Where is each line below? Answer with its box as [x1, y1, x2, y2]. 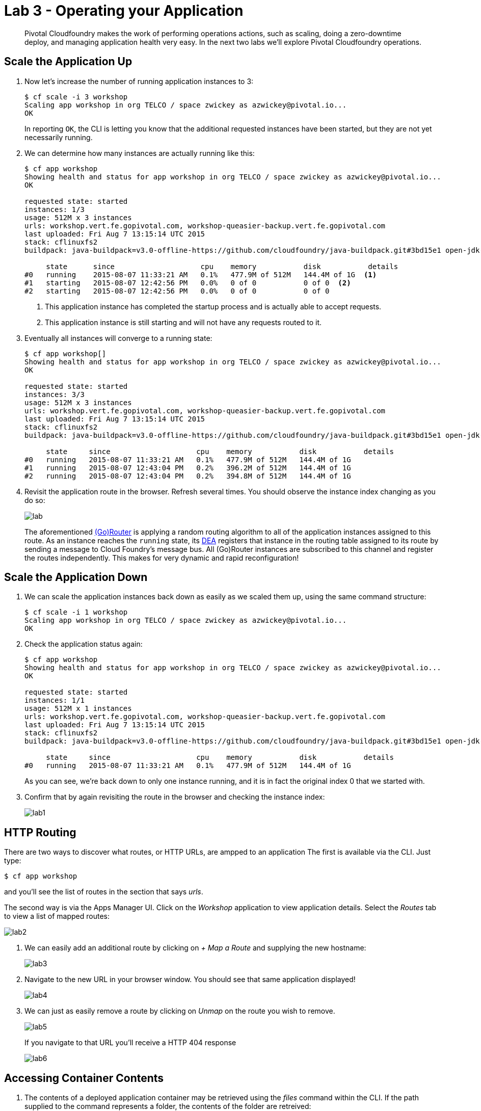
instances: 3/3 [24, 390, 85, 399]
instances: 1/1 [24, 696, 85, 705]
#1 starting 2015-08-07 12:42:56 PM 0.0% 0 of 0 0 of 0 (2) [24, 278, 351, 287]
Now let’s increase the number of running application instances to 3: [24, 76, 254, 86]
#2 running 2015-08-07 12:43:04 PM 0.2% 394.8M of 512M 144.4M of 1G [24, 471, 351, 480]
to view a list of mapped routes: [4, 912, 110, 921]
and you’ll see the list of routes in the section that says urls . [4, 887, 203, 896]
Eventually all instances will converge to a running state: [24, 333, 212, 342]
